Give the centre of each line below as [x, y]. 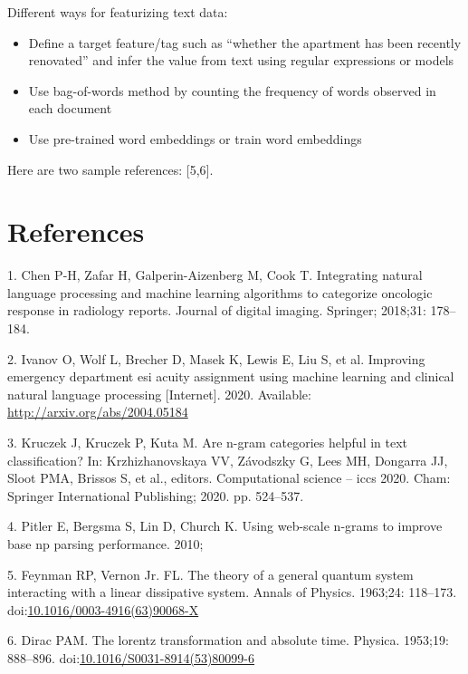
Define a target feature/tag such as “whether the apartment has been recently [245, 42]
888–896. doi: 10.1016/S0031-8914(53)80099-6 [131, 657]
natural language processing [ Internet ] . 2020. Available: [159, 394]
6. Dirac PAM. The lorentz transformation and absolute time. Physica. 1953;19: [228, 640]
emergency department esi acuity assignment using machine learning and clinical [231, 376]
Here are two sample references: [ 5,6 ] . [110, 169]
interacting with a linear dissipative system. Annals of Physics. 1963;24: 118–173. [232, 592]
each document [70, 108]
